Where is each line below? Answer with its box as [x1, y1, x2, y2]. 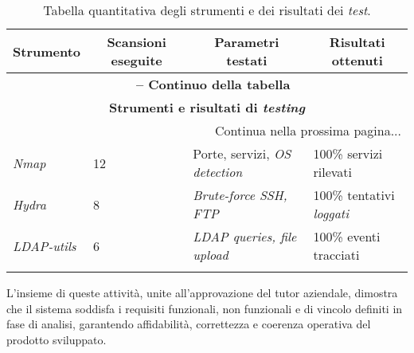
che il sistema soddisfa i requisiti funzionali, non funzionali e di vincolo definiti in [6, 300, 403, 316]
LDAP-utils [13, 236, 76, 255]
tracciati [313, 245, 360, 264]
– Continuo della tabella [135, 75, 291, 93]
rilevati [313, 163, 353, 181]
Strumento [13, 41, 81, 61]
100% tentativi [313, 186, 395, 204]
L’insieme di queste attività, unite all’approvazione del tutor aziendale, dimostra [6, 284, 398, 300]
